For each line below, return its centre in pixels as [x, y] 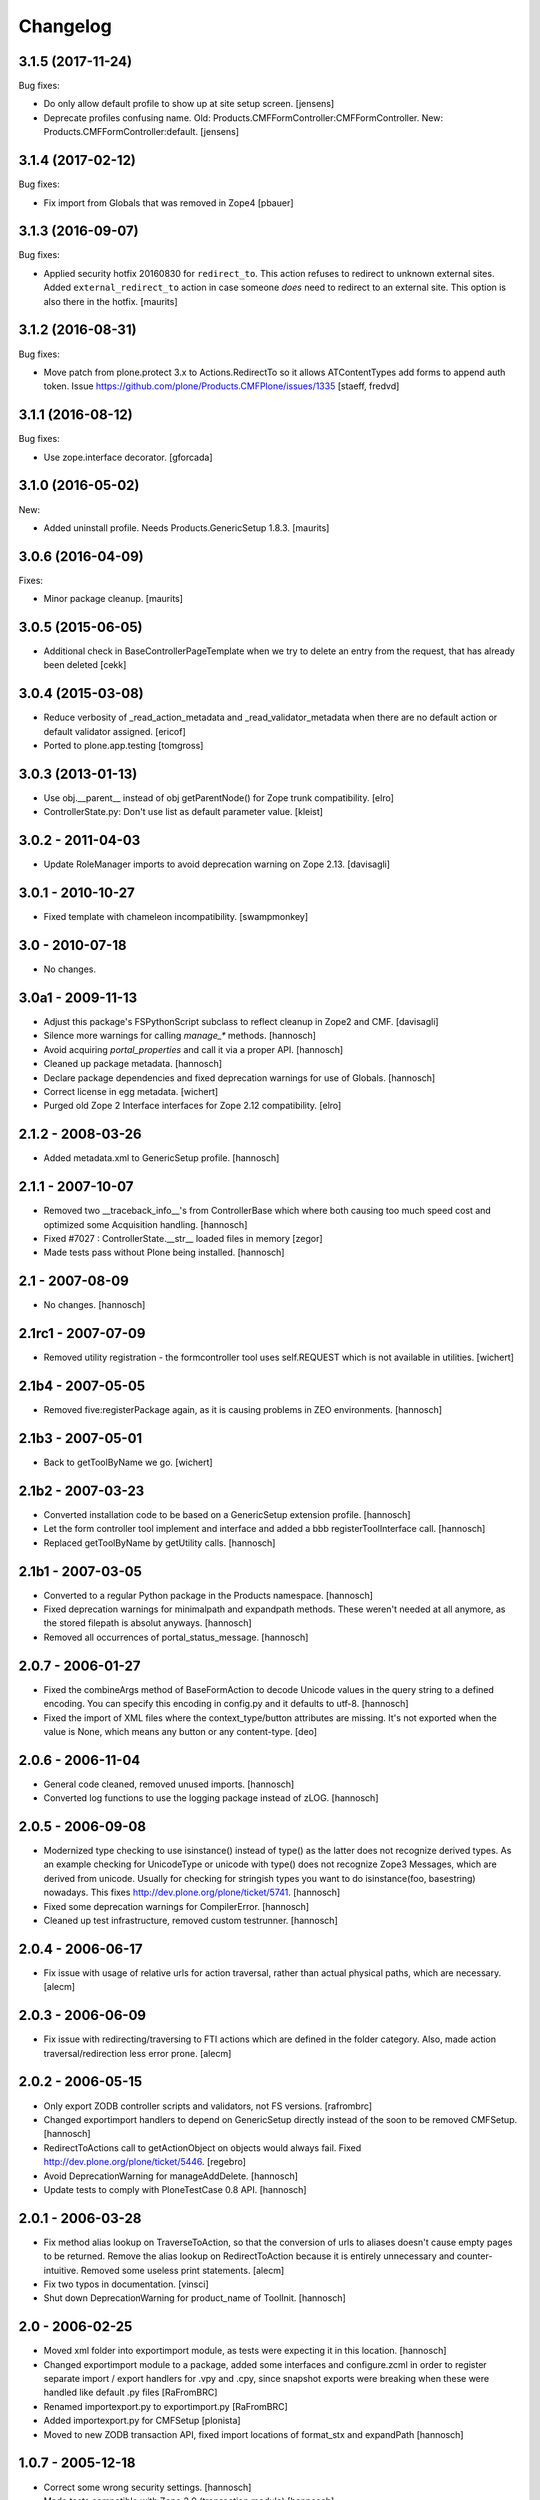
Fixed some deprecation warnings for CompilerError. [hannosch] [176, 1906]
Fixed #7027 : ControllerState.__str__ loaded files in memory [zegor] [183, 1239]
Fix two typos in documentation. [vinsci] [126, 2284]
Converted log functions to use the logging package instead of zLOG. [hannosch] [211, 1798]
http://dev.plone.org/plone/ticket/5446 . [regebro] [145, 2162]
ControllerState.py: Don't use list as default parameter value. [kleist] [183, 812]
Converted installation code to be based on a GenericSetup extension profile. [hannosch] [227, 1514]
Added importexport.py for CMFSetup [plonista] [142, 2421]
